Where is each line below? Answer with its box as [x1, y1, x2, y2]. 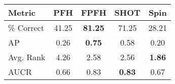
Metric [8, 7, 35, 18]
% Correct [8, 22, 45, 33]
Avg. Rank [8, 51, 46, 63]
